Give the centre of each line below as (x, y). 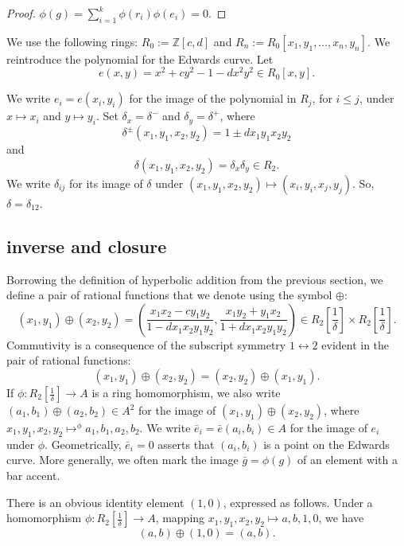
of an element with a (347, 460)
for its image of (106, 183)
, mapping (180, 518)
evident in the (355, 344)
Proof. (21, 13)
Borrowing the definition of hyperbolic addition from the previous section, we (195, 279)
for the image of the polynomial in (213, 98)
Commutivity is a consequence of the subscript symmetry (146, 344)
